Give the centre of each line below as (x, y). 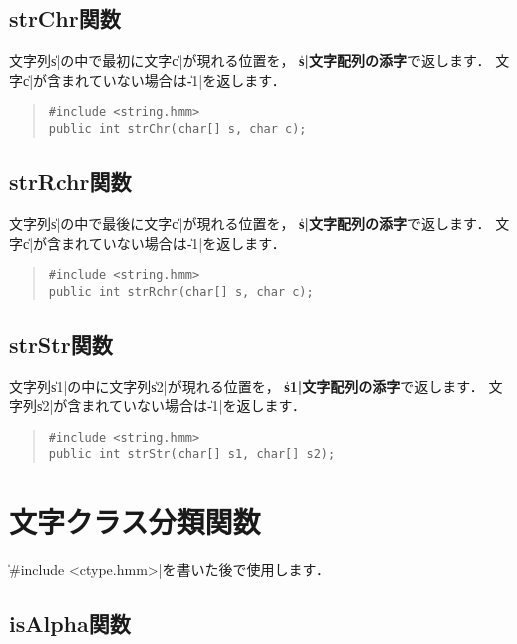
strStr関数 (61, 343)
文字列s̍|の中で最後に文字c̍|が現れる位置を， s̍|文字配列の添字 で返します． (250, 222)
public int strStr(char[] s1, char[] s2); (192, 454)
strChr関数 (65, 18)
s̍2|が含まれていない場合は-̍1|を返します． (171, 405)
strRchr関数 (70, 181)
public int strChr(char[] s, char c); (177, 129)
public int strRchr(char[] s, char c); (181, 291)
